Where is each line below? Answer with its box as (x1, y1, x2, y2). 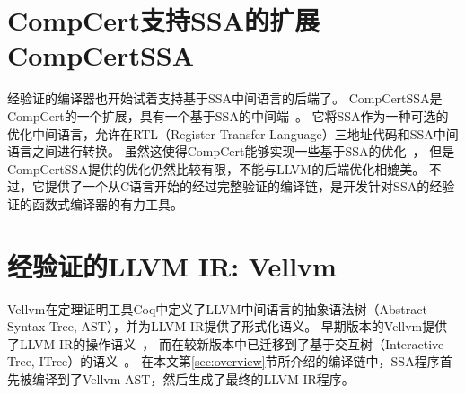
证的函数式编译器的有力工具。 (7, 194, 183, 213)
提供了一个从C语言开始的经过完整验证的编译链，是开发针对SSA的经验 (44, 177, 455, 196)
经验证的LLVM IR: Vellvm (7, 247, 337, 284)
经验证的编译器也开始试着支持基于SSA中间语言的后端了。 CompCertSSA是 (7, 89, 443, 108)
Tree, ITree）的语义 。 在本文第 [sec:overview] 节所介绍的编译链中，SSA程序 (7, 352, 440, 371)
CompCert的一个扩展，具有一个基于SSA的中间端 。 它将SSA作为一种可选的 (7, 106, 449, 125)
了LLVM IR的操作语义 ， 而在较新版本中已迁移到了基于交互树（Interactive (7, 334, 444, 353)
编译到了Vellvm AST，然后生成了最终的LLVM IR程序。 (31, 369, 355, 388)
